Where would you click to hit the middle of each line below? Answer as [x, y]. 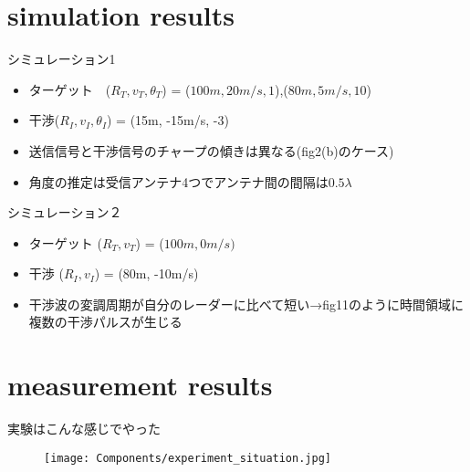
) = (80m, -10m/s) [146, 273]
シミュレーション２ [65, 212]
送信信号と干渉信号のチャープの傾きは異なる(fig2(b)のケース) [211, 150]
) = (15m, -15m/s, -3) [168, 120]
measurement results [140, 385]
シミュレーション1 [62, 59]
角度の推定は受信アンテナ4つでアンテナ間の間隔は [178, 181]
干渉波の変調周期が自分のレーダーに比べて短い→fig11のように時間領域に [246, 304]
